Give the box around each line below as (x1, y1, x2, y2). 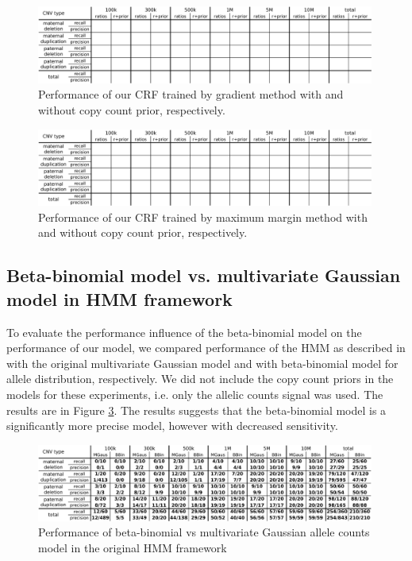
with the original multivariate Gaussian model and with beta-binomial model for (6, 354, 399, 371)
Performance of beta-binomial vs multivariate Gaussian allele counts (38, 524, 370, 540)
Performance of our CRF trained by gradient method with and (38, 86, 344, 103)
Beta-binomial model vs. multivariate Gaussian (6, 263, 401, 288)
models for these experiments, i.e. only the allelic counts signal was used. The (6, 386, 383, 402)
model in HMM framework (6, 286, 233, 311)
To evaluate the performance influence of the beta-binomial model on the (6, 323, 362, 340)
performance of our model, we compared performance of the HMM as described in (6, 339, 406, 356)
